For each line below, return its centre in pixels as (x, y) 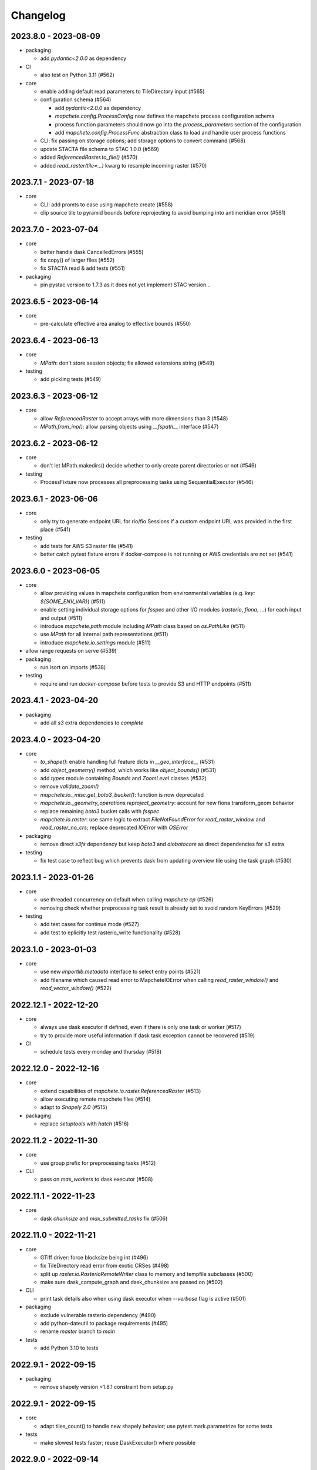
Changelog (38, 15)
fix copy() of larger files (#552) (77, 260)
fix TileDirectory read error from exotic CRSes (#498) (105, 1266)
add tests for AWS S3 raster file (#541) (87, 546)
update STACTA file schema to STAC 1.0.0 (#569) (100, 149)
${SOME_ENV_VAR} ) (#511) (73, 601)
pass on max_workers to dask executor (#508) (97, 1180)
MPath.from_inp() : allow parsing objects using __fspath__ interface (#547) (129, 427)
